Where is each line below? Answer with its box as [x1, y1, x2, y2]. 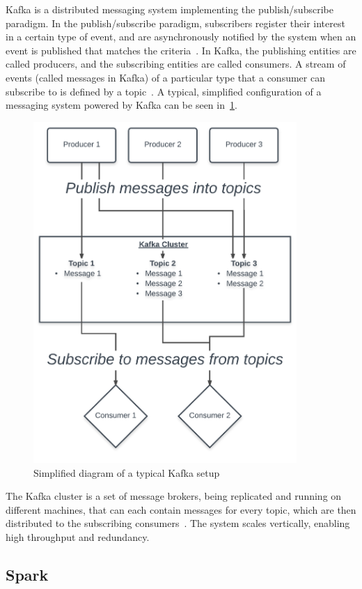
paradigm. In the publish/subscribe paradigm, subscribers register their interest [6, 15, 345, 30]
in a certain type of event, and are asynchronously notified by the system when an [6, 29, 356, 44]
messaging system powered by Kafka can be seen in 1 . [6, 98, 237, 112]
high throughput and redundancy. [6, 529, 150, 544]
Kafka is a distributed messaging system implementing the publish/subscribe [6, 2, 333, 16]
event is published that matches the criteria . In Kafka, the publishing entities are [6, 43, 356, 57]
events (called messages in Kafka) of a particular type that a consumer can [6, 70, 325, 84]
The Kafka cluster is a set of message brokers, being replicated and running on [6, 489, 342, 503]
